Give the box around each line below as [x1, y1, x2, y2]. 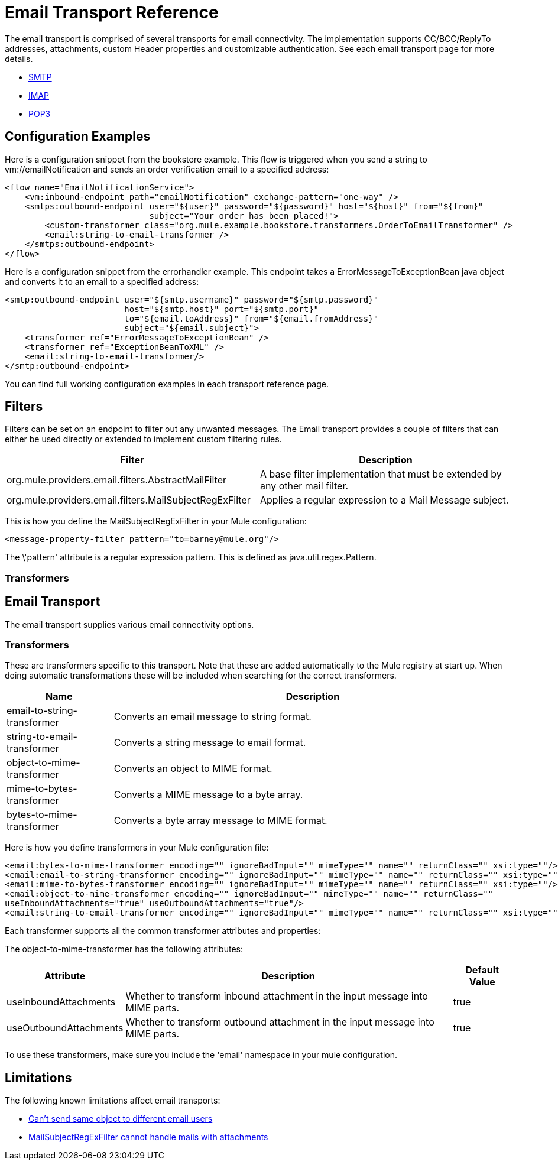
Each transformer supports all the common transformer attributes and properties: [5, 926, 321, 936]
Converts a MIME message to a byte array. [113, 788, 303, 801]
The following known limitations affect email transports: [5, 1095, 220, 1106]
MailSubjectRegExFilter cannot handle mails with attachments [28, 1132, 268, 1143]
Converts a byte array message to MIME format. [113, 814, 327, 827]
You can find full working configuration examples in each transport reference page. [5, 378, 329, 389]
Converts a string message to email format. [113, 736, 306, 749]
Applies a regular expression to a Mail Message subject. [260, 494, 509, 507]
